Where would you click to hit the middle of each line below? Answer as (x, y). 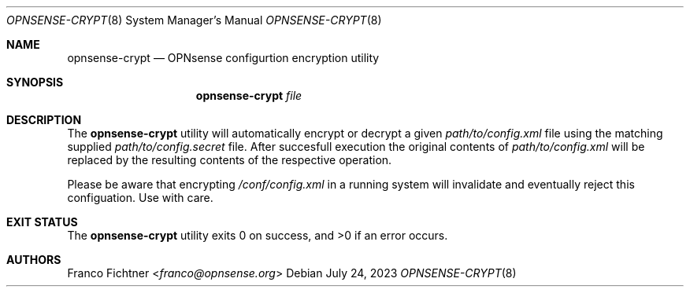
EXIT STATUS (42, 222)
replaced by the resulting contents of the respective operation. (230, 160)
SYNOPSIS (35, 82)
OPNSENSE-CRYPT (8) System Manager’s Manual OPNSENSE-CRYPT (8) (194, 20)
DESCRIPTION (44, 120)
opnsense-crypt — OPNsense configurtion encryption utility (223, 58)
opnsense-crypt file (249, 95)
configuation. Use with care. (140, 198)
